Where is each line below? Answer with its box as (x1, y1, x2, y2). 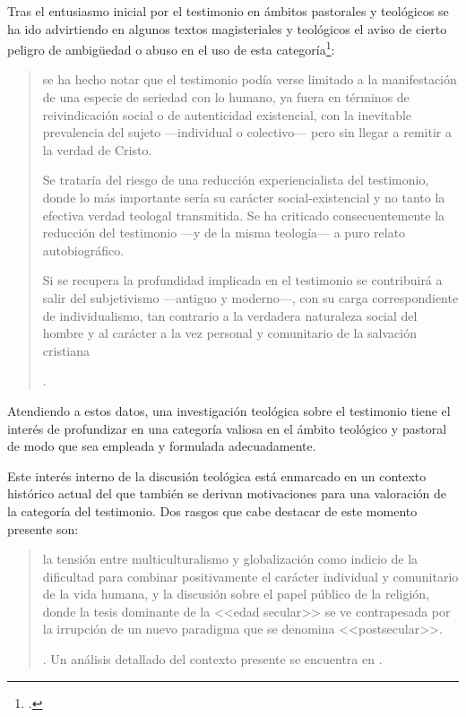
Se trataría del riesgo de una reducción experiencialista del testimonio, (42, 170, 429, 189)
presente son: (7, 519, 79, 538)
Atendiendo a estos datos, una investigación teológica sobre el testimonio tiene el (7, 401, 451, 419)
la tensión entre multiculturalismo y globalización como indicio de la (42, 549, 419, 568)
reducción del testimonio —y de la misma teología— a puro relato (42, 223, 406, 242)
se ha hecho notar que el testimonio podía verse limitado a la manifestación (42, 70, 457, 89)
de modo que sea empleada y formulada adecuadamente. (7, 436, 316, 455)
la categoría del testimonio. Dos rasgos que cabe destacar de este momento (7, 501, 418, 520)
